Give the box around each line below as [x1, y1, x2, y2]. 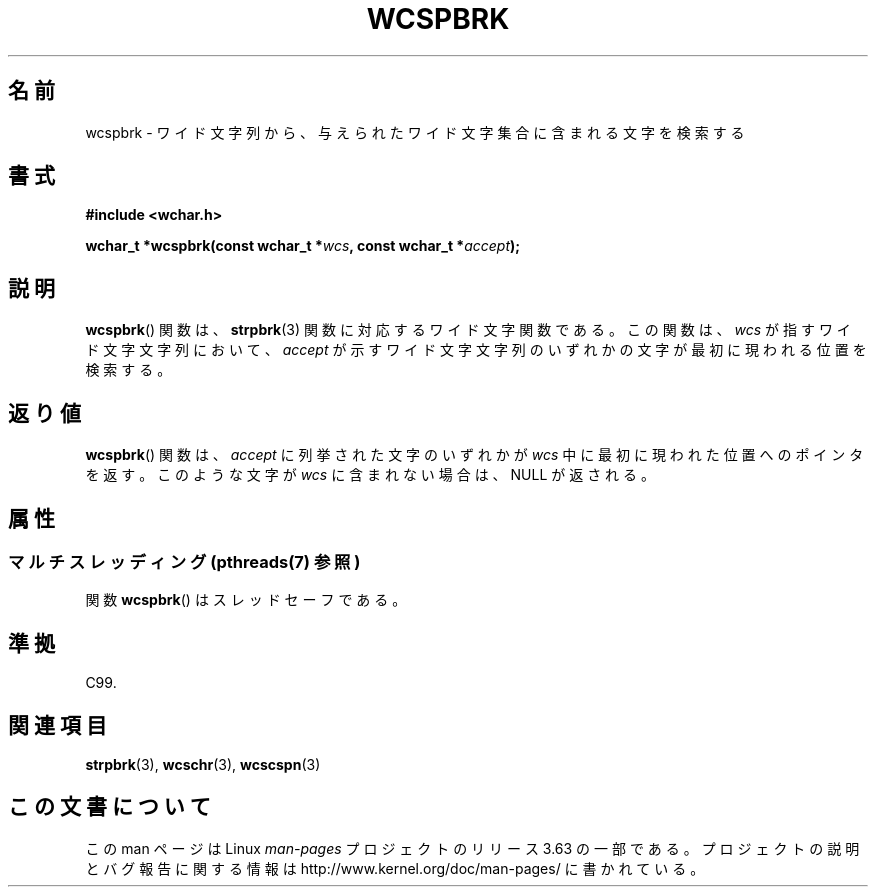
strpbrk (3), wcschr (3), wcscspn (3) [85, 756, 321, 774]
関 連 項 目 [8, 712, 107, 738]
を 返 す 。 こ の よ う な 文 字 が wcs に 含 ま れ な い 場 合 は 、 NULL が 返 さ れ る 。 [85, 466, 655, 484]
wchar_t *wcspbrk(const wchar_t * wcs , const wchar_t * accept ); [85, 237, 521, 255]
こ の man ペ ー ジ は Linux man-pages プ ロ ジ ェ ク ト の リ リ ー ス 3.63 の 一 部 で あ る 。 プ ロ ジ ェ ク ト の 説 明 [85, 839, 860, 857]
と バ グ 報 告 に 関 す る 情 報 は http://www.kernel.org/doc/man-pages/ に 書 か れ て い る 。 [85, 859, 705, 877]
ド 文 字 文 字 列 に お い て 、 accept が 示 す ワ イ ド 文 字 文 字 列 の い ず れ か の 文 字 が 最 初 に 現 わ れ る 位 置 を [85, 341, 867, 359]
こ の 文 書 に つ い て [8, 794, 211, 820]
